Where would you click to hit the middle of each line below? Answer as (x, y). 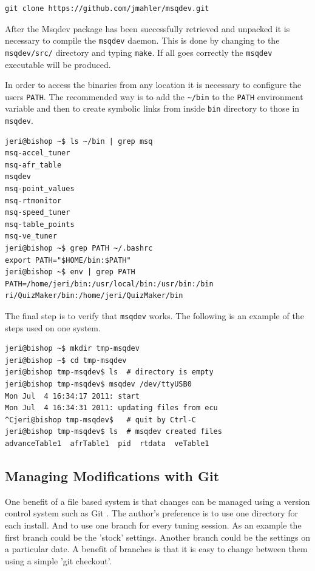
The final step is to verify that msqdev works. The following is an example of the (154, 315)
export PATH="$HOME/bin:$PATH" (68, 260)
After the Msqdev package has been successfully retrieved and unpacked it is (147, 28)
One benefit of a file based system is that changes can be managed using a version (157, 501)
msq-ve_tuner (31, 236)
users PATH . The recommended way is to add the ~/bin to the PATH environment (154, 96)
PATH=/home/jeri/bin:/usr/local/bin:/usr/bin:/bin (109, 284)
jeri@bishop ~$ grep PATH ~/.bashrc (79, 248)
